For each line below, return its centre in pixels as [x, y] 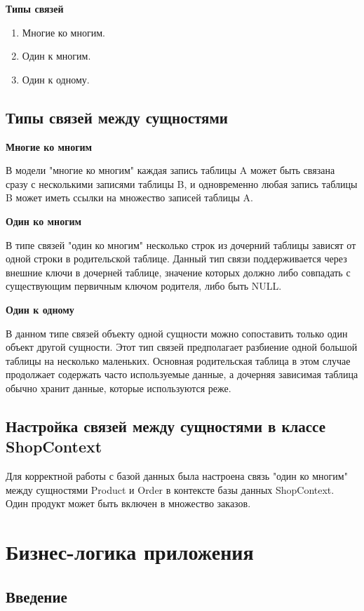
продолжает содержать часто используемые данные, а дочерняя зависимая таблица [182, 374]
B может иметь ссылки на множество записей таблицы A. [130, 197]
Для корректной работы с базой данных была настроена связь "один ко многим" [177, 476]
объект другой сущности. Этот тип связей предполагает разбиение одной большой [182, 347]
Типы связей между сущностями [117, 117]
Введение [36, 596]
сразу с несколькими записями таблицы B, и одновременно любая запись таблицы [182, 183]
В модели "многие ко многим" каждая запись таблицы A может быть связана [170, 170]
